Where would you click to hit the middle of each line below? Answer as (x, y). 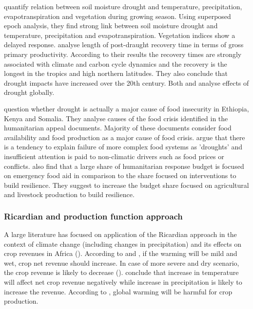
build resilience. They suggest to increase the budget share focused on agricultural (126, 185)
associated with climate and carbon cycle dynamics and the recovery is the (116, 64)
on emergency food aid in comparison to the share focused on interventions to (120, 175)
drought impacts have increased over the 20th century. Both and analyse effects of (126, 82)
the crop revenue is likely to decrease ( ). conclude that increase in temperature (121, 272)
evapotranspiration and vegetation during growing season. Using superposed (117, 16)
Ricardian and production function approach (93, 216)
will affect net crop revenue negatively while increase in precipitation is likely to (123, 282)
